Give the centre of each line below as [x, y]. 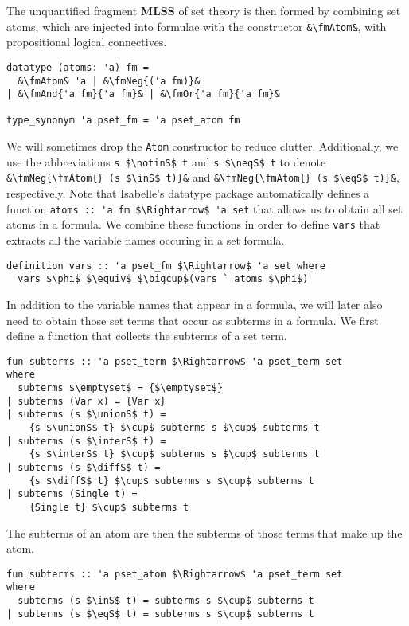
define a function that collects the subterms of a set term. [147, 336]
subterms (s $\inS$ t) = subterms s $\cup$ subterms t [166, 601]
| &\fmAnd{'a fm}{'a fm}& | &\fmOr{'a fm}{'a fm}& [143, 94]
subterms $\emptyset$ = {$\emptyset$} [121, 388]
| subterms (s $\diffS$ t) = [84, 467]
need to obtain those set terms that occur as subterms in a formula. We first [193, 320]
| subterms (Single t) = [72, 494]
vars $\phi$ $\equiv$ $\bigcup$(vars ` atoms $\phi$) [163, 279]
